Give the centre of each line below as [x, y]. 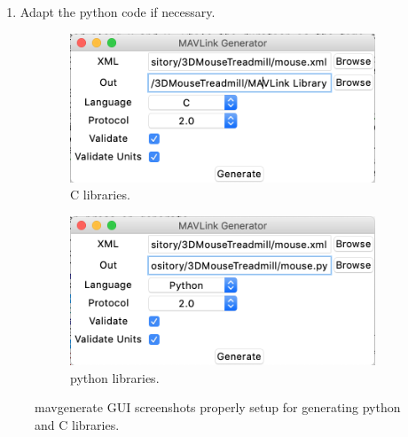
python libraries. [115, 377]
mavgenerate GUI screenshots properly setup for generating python [218, 407]
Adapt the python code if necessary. [118, 12]
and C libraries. [77, 424]
